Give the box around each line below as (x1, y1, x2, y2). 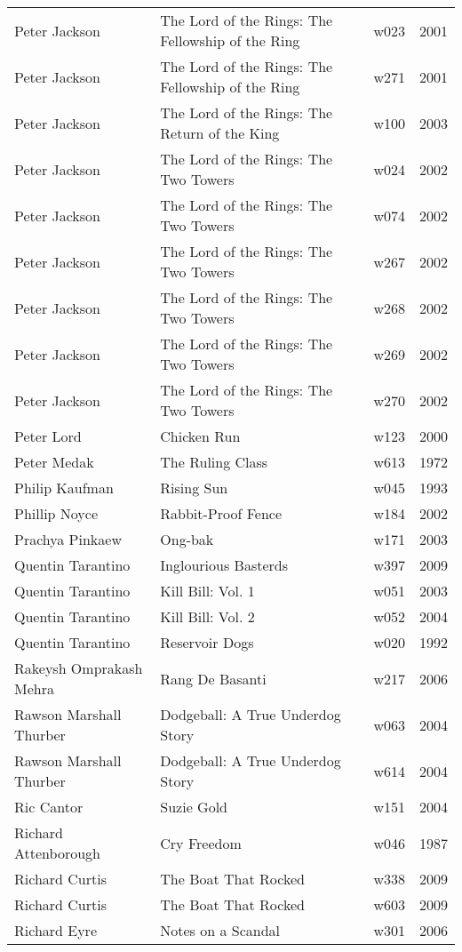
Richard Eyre (14, 920, 97, 940)
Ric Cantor (14, 796, 84, 817)
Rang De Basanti (160, 668, 267, 689)
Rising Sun (160, 477, 228, 498)
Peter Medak (14, 452, 94, 472)
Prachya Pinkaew (14, 529, 122, 549)
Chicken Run (160, 426, 241, 446)
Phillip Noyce (14, 503, 99, 524)
